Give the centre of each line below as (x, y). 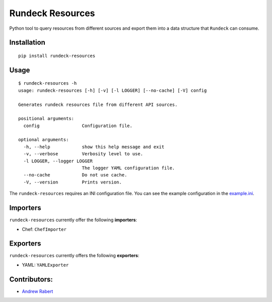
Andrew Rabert (38, 291)
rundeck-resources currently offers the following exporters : (74, 256)
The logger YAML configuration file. (128, 168)
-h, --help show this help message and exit (94, 147)
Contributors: (31, 279)
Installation (27, 43)
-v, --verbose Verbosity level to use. (83, 154)
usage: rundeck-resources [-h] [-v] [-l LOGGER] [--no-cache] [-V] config (113, 90)
